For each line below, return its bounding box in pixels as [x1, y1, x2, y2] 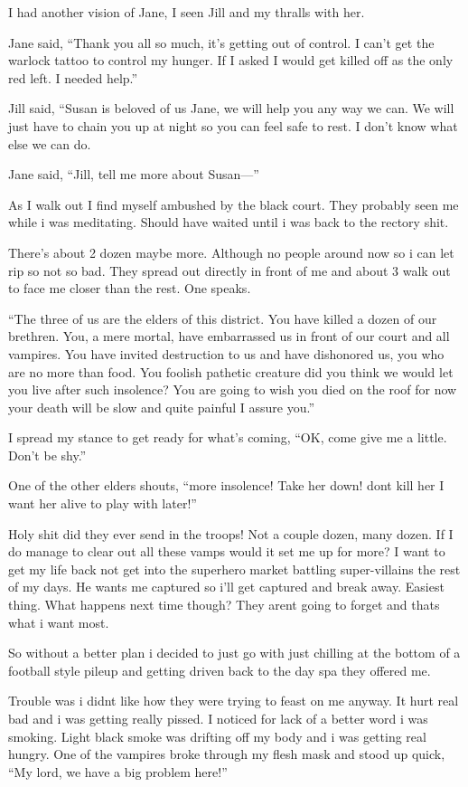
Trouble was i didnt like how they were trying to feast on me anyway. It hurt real [8, 691, 459, 710]
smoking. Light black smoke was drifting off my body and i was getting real [8, 726, 426, 745]
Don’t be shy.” [8, 445, 87, 464]
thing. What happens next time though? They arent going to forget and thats [8, 595, 440, 614]
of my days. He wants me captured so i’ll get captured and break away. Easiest [8, 577, 445, 596]
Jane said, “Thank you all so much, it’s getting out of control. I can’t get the [8, 33, 435, 52]
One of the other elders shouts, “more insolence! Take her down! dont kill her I [8, 476, 445, 495]
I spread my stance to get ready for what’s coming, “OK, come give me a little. [8, 428, 447, 447]
